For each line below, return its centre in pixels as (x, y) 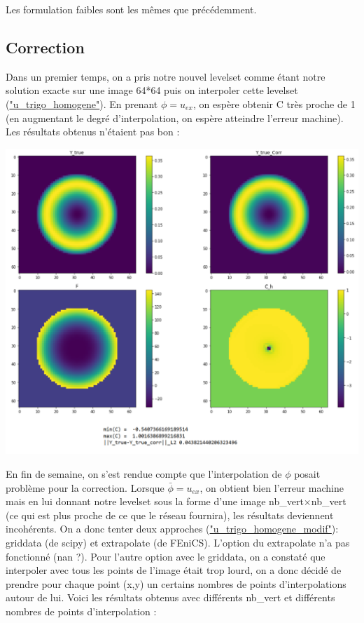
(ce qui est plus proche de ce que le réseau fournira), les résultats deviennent (170, 515)
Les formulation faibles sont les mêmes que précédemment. (131, 9)
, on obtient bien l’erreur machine (272, 487)
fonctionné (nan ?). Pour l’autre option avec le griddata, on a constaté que (166, 556)
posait (307, 473)
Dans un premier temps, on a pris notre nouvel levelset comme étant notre (166, 76)
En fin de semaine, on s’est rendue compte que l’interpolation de (144, 473)
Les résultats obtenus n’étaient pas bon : (93, 132)
